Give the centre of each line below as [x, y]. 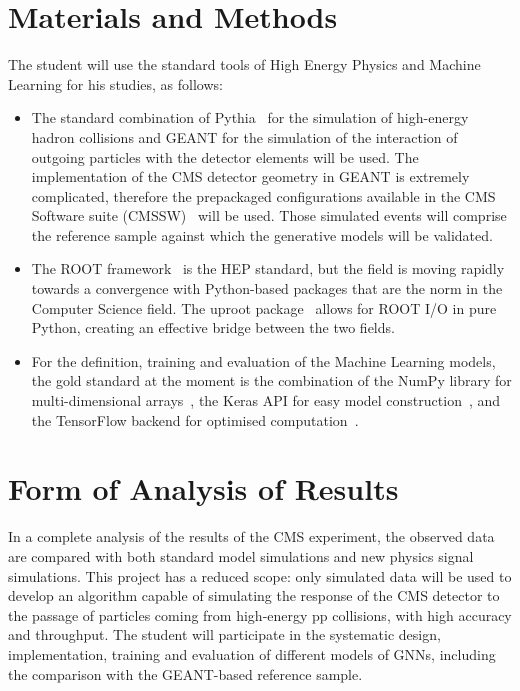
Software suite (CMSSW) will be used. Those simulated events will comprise [269, 215]
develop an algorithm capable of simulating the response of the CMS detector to [254, 595]
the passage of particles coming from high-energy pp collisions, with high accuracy [260, 614]
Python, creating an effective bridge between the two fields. [213, 327]
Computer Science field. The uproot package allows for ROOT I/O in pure [264, 307]
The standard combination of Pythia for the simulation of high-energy [250, 117]
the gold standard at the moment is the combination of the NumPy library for [271, 380]
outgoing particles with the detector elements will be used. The [225, 156]
